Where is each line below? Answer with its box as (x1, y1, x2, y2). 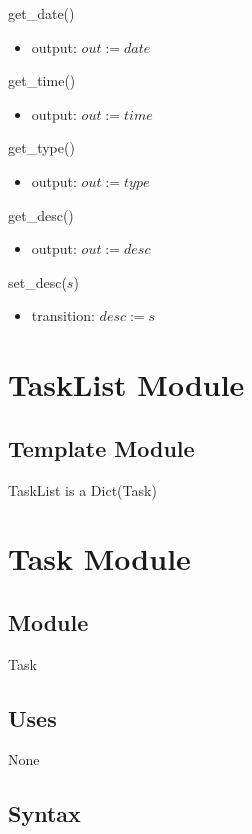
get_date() (8, 3, 75, 23)
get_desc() (8, 204, 74, 225)
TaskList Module (8, 364, 245, 405)
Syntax (8, 798, 81, 829)
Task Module (8, 538, 191, 579)
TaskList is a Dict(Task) (8, 479, 157, 500)
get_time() (8, 70, 76, 91)
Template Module (8, 432, 195, 463)
